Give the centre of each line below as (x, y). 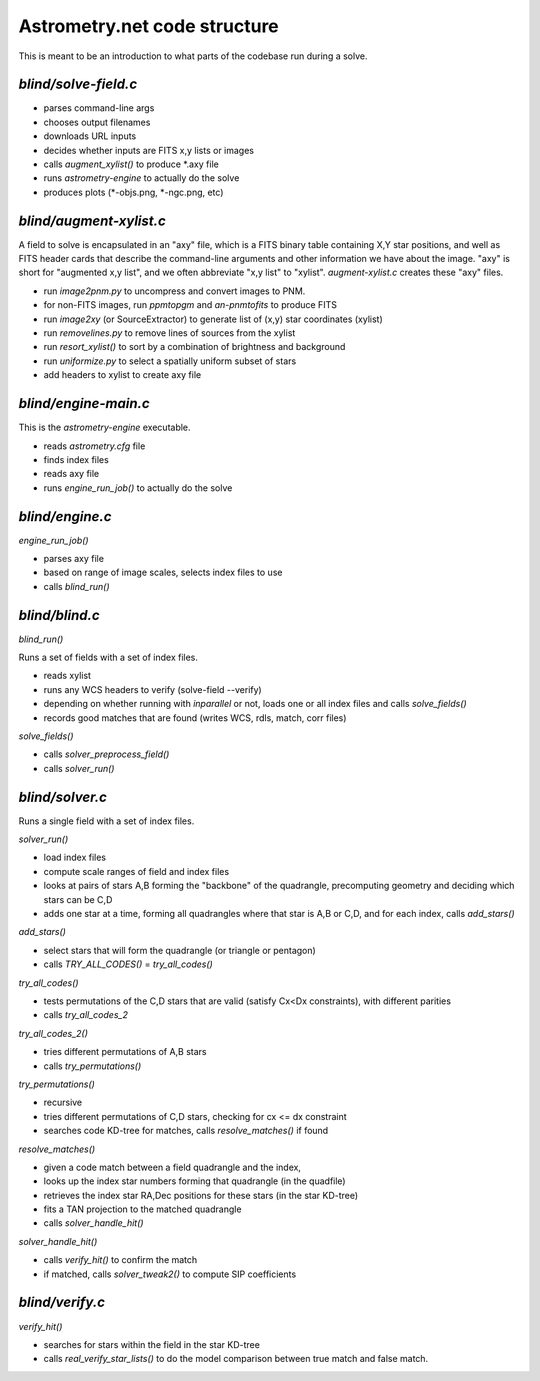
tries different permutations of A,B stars (125, 1052)
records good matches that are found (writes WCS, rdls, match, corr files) (195, 717)
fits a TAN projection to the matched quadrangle (142, 1209)
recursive (63, 1102)
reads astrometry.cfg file (94, 446)
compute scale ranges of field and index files (136, 871)
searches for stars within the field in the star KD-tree (151, 1344)
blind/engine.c (65, 516)
